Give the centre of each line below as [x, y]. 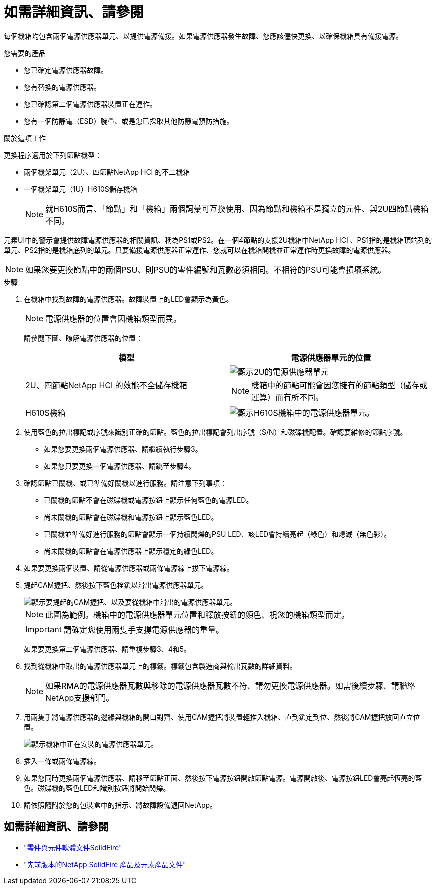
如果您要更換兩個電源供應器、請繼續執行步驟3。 [123, 449]
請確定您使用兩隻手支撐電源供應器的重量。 [144, 630]
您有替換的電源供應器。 [62, 87]
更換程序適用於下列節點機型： [53, 155]
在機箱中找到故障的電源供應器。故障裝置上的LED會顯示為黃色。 [129, 299]
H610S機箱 [46, 412]
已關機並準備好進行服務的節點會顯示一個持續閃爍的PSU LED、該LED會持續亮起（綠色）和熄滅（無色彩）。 [218, 534]
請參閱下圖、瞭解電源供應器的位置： [83, 338]
